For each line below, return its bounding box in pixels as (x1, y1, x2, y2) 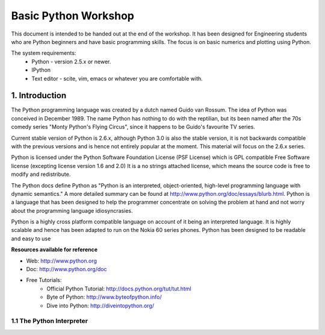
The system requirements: (11, 49, 76, 57)
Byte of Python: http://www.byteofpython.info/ (46, 293, 162, 301)
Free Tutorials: (26, 277, 62, 284)
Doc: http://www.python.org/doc (26, 266, 107, 273)
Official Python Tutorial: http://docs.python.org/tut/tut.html (46, 285, 192, 292)
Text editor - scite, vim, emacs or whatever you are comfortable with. (31, 75, 203, 82)
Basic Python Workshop (11, 9, 135, 22)
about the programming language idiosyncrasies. (11, 207, 133, 214)
